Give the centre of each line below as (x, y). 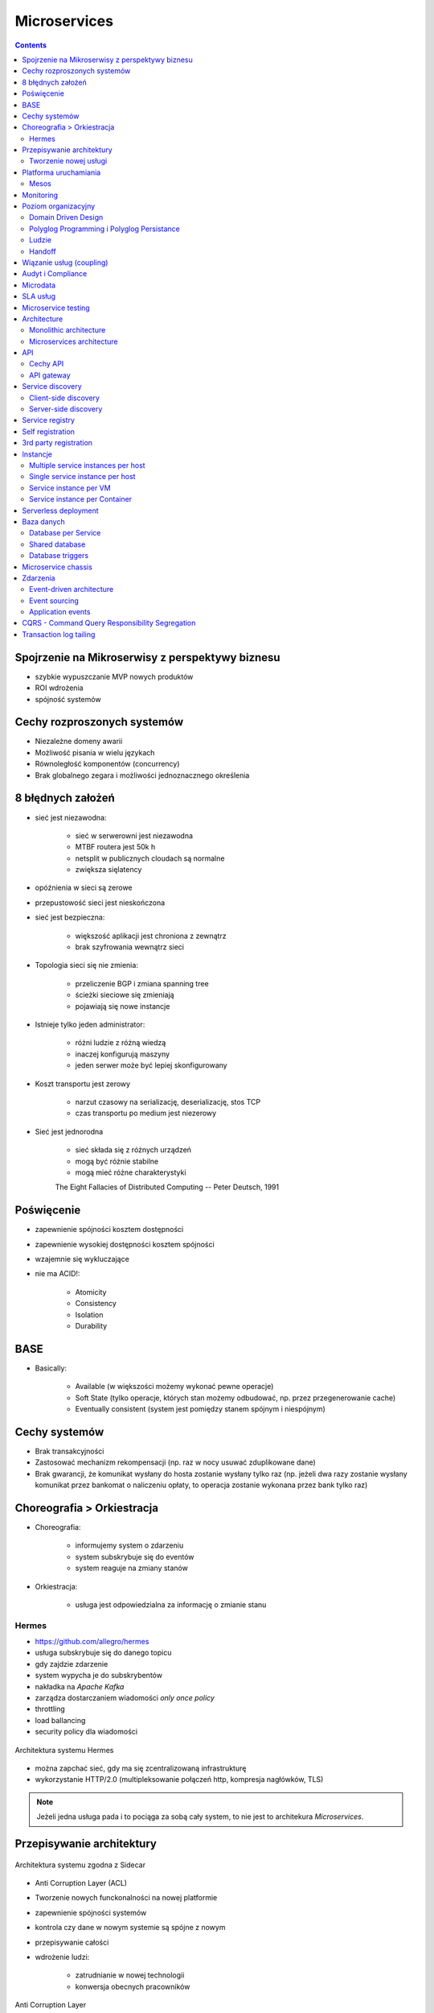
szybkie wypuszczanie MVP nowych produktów (114, 676)
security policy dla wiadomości (86, 1732)
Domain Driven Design (66, 217)
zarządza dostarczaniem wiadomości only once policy (125, 1698)
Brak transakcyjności (70, 1451)
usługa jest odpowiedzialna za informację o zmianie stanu (171, 1604)
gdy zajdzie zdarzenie (72, 1664)
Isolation (89, 1314)
